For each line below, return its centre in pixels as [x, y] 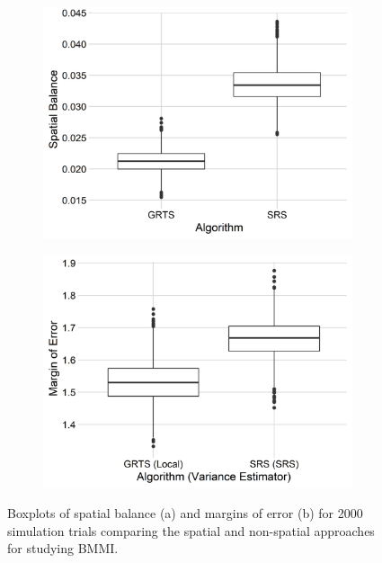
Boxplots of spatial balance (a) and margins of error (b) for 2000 [185, 513]
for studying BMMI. [63, 548]
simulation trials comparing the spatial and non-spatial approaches [191, 530]
